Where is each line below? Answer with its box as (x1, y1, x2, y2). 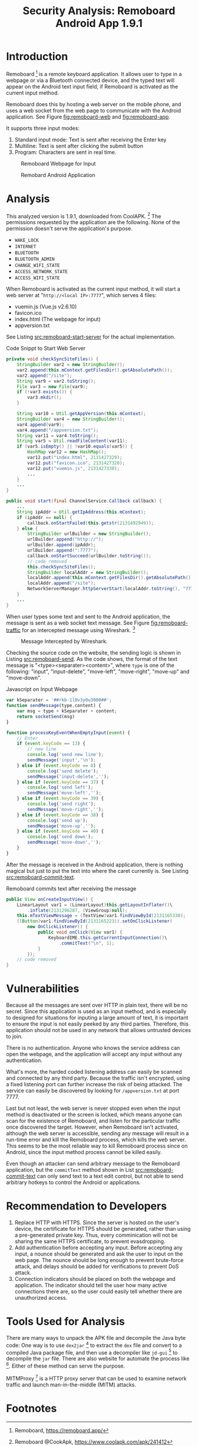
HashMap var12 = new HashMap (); (27, 449, 107, 455)
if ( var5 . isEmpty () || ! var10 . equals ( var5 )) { (16, 443, 133, 449)
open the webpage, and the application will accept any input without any (6, 1051, 183, 1058)
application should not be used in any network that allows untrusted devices (6, 1027, 192, 1034)
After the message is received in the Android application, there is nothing (6, 861, 184, 868)
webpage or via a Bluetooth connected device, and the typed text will (6, 77, 175, 84)
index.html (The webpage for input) (14, 316, 101, 323)
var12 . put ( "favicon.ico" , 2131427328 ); (27, 460, 126, 466)
